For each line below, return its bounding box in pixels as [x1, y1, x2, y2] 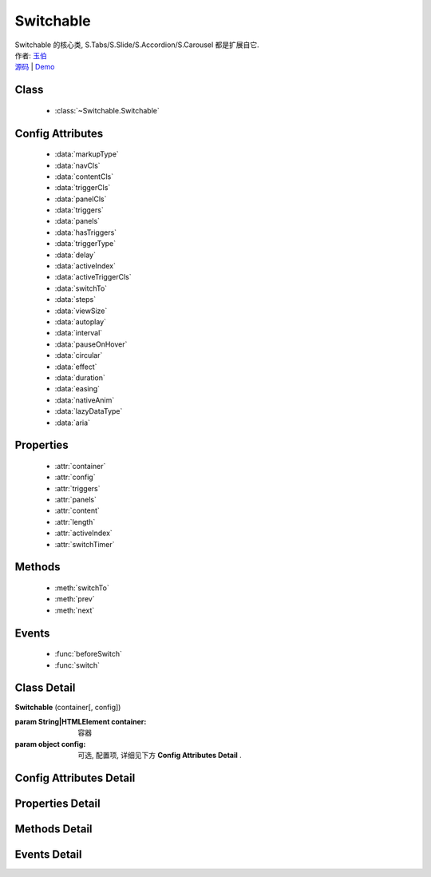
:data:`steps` [54, 295, 97, 304]
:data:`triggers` [54, 205, 104, 215]
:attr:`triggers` [54, 483, 101, 493]
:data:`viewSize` [54, 306, 108, 315]
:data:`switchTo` [54, 284, 108, 293]
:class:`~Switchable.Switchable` [54, 105, 160, 115]
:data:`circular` [54, 351, 103, 360]
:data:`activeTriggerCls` [54, 272, 132, 282]
